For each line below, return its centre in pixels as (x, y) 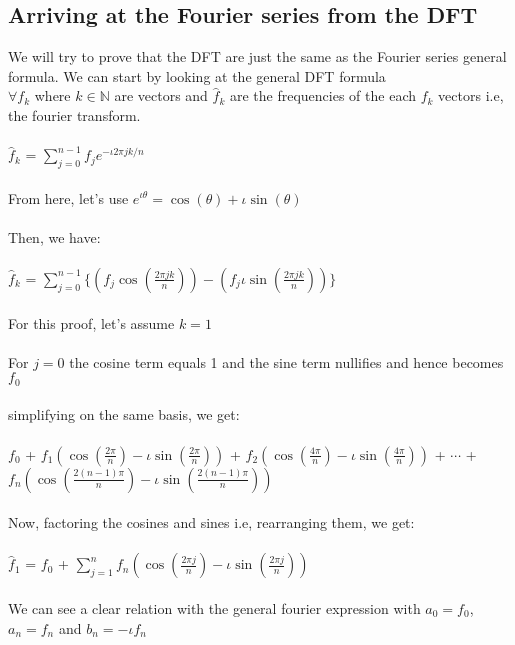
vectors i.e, (471, 95)
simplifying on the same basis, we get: (124, 414)
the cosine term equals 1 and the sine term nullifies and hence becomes (286, 361)
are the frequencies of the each (322, 95)
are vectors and (161, 95)
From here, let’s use (68, 197)
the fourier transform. (74, 114)
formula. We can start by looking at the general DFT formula (197, 75)
